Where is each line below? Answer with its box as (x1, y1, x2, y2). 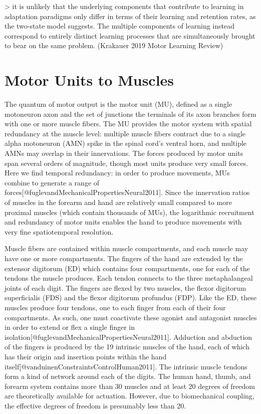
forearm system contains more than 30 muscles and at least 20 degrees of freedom (5, 380, 255, 391)
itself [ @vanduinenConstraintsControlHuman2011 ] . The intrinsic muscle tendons (5, 361, 247, 371)
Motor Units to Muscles (5, 70, 174, 90)
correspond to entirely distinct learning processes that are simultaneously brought (5, 30, 255, 41)
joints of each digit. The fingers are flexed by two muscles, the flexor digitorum (5, 282, 246, 293)
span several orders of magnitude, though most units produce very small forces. (5, 157, 248, 168)
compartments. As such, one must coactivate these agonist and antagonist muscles (5, 312, 257, 322)
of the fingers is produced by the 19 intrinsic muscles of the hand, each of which (5, 341, 249, 352)
